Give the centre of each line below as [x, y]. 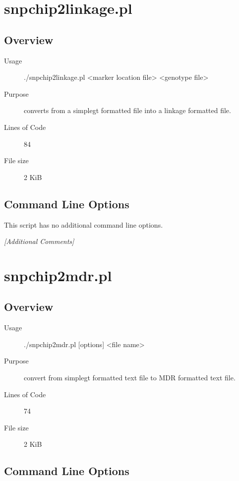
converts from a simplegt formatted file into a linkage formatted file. [127, 110]
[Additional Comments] [39, 241]
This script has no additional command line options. [84, 224]
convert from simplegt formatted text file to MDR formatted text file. [130, 378]
